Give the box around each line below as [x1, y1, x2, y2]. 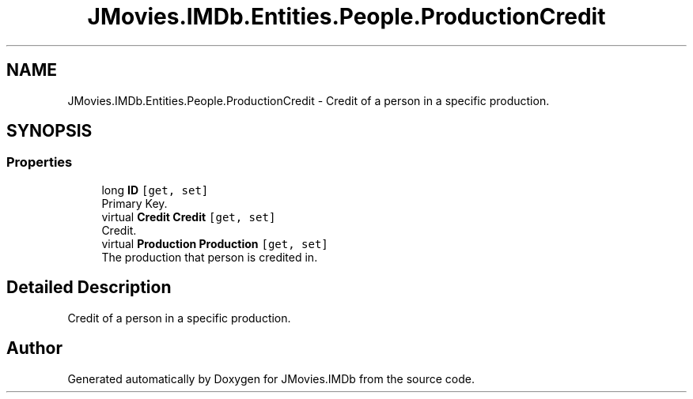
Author [6, 338, 62, 359]
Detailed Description [6, 277, 172, 298]
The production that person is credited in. [101, 250, 318, 264]
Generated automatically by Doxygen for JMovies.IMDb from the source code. [67, 371, 475, 386]
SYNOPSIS [6, 121, 93, 141]
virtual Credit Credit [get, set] [101, 209, 276, 224]
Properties [6, 154, 73, 171]
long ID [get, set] [101, 183, 209, 197]
